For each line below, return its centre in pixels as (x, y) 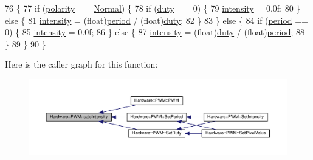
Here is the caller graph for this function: (81, 64)
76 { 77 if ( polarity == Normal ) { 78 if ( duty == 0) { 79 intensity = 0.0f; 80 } (153, 8)
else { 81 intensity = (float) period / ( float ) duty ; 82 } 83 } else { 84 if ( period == (156, 20)
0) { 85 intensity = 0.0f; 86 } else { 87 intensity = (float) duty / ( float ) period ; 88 (155, 32)
